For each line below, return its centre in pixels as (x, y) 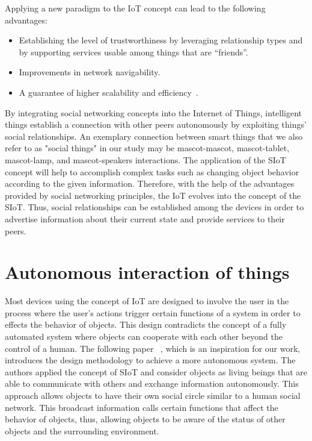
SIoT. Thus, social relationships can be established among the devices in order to (154, 207)
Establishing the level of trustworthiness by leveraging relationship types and (161, 40)
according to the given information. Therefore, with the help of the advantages (150, 183)
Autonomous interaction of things (147, 272)
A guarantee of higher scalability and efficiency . (109, 92)
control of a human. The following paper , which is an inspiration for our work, (153, 348)
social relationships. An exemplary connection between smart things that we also (154, 136)
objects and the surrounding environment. (82, 430)
